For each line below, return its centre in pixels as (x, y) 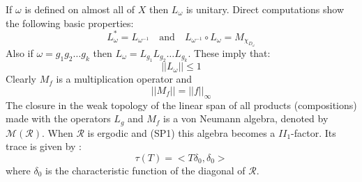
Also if (20, 52)
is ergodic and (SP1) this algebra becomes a (181, 132)
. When (58, 132)
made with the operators (58, 118)
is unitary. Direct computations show (265, 9)
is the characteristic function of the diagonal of (145, 170)
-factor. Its (314, 132)
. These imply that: (229, 52)
